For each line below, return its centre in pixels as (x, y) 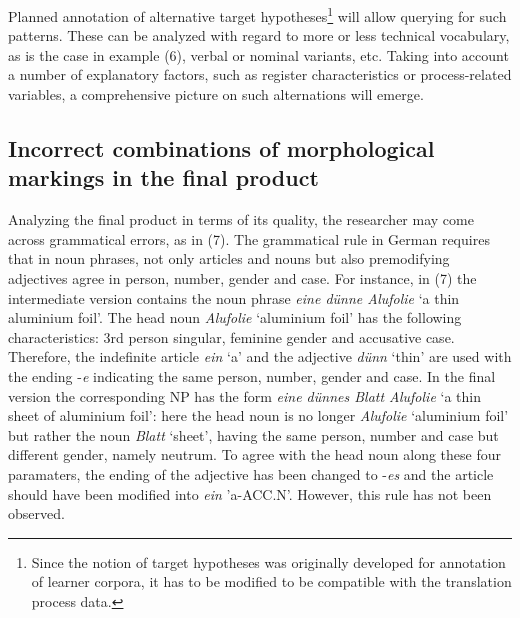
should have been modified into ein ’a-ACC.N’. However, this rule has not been (250, 493)
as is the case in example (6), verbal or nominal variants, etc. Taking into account (258, 54)
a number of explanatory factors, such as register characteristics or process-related (260, 74)
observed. (36, 513)
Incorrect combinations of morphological (221, 148)
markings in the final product (163, 177)
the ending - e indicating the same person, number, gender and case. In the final (252, 375)
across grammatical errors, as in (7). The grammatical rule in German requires (249, 238)
